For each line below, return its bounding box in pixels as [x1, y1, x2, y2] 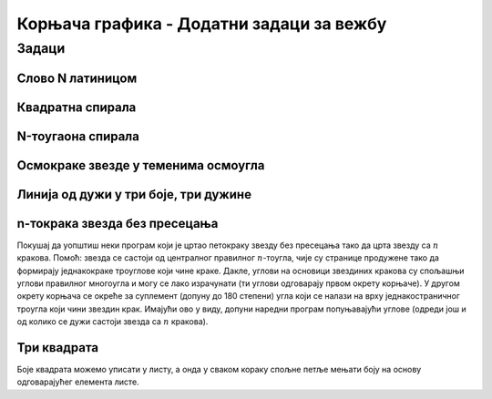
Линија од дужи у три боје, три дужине [16, 187, 252, 202]
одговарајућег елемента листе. [16, 376, 140, 387]
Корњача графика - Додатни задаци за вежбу [16, 14, 387, 34]
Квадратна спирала [16, 99, 137, 115]
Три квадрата [16, 340, 99, 355]
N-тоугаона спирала [16, 128, 140, 144]
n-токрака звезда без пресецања [16, 215, 219, 231]
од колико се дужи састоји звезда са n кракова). [16, 316, 209, 327]
